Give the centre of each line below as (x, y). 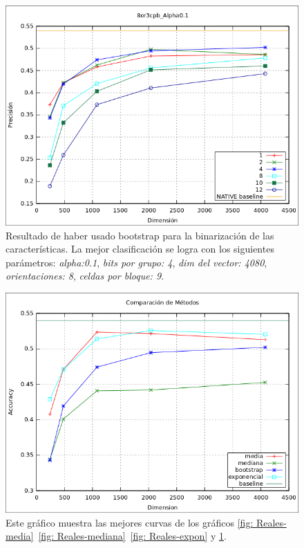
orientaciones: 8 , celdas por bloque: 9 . (85, 276)
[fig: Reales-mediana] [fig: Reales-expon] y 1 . (132, 536)
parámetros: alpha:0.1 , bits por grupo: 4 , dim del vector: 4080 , (136, 262)
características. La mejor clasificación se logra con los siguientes (140, 249)
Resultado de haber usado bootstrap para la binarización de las (140, 235)
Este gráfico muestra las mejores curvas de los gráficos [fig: (130, 522)
